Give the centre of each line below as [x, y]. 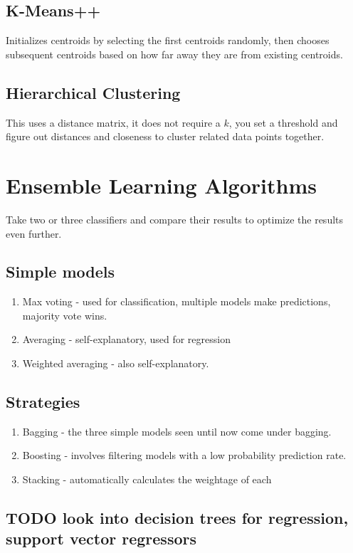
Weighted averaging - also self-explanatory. [116, 363]
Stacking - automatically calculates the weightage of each [147, 479]
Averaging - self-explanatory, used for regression [126, 339]
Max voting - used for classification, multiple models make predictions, [176, 301]
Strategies [43, 402]
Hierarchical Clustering [93, 92]
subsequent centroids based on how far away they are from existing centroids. [174, 54]
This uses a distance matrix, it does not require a [113, 122]
